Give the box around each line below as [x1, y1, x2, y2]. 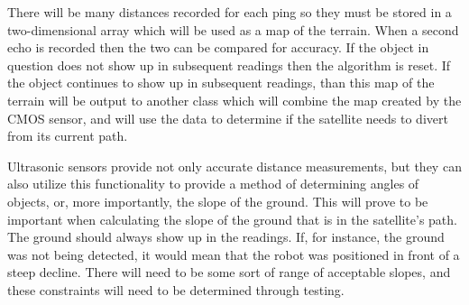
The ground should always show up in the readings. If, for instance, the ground [7, 227, 445, 246]
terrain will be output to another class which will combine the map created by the [7, 90, 462, 109]
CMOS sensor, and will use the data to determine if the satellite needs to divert [7, 108, 448, 127]
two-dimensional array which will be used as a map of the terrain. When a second [7, 20, 459, 39]
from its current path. [7, 126, 128, 145]
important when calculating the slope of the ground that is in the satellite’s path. [7, 209, 457, 228]
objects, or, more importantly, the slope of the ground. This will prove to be [7, 191, 428, 210]
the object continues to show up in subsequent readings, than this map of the [7, 73, 435, 92]
